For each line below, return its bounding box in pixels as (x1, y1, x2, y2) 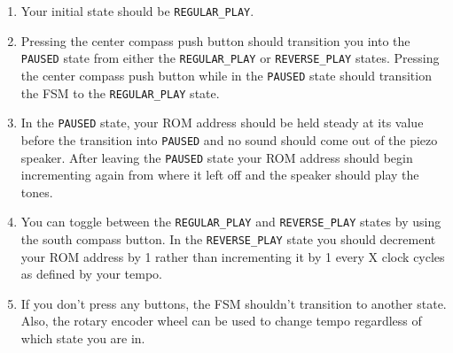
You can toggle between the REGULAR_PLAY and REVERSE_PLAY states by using (20, 212, 441, 231)
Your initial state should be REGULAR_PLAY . (20, 2, 254, 19)
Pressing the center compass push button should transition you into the (20, 31, 410, 50)
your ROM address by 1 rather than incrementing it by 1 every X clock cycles (20, 247, 445, 265)
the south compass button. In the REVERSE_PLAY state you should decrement (20, 230, 436, 249)
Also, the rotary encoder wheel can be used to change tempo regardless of (20, 311, 422, 330)
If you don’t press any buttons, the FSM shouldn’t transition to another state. (20, 294, 447, 312)
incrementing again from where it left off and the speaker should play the (20, 165, 419, 184)
